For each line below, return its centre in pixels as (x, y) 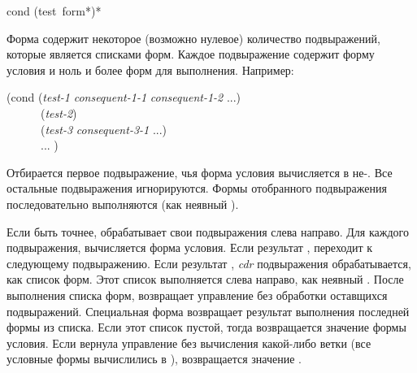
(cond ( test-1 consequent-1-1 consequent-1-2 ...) (124, 97)
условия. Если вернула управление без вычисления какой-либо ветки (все (189, 343)
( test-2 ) (59, 113)
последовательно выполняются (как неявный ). (123, 204)
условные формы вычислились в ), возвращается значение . (154, 359)
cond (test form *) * (54, 11)
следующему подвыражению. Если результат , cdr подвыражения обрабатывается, (209, 263)
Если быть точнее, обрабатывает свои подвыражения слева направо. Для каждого (208, 231)
